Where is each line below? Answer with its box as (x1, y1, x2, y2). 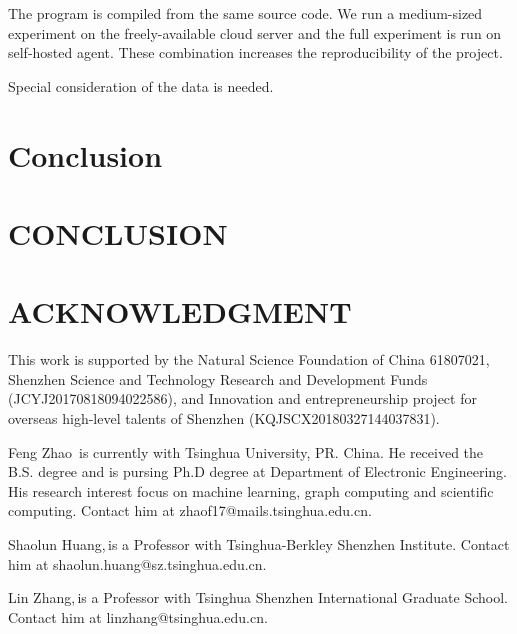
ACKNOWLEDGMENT (8, 291, 352, 332)
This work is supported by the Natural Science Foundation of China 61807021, (8, 349, 490, 370)
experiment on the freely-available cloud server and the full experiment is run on (8, 22, 502, 43)
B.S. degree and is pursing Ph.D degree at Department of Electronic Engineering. (8, 461, 507, 482)
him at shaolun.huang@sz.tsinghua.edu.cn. (8, 553, 267, 574)
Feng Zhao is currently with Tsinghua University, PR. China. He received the (8, 441, 484, 462)
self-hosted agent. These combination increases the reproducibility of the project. (8, 42, 503, 63)
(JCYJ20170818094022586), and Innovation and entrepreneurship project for (8, 388, 477, 409)
